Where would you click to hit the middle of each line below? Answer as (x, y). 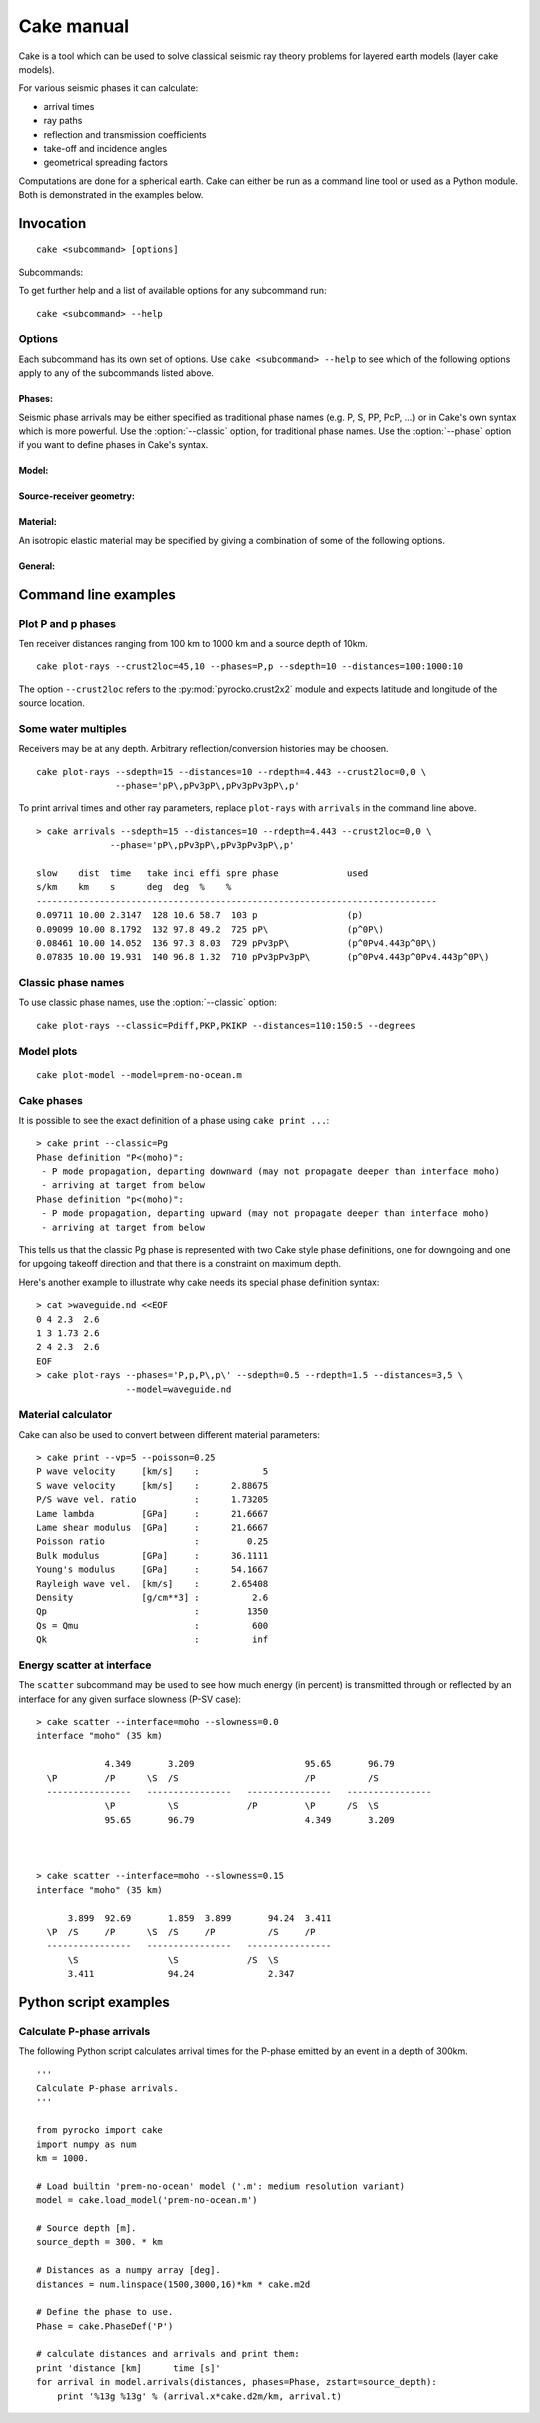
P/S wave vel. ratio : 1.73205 (152, 1499)
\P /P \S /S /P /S (212, 1778)
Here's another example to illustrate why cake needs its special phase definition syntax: (199, 1282)
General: (37, 566)
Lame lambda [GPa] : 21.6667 (152, 1513)
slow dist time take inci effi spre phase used (202, 873)
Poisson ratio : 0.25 (152, 1541)
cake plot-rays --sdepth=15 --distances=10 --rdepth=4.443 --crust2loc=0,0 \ (231, 771)
